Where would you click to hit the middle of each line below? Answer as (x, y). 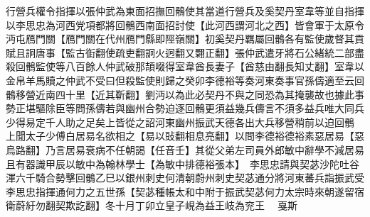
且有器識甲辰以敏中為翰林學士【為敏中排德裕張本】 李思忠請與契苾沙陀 (173, 163)
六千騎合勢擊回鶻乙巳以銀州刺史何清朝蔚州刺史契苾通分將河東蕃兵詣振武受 (190, 178)
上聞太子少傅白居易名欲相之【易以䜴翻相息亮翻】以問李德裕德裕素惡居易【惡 (185, 136)
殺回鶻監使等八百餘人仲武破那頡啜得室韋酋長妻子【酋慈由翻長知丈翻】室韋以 (185, 66)
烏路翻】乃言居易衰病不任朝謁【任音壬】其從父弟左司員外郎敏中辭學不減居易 (185, 149)
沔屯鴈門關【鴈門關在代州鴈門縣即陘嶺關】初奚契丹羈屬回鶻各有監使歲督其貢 (185, 39)
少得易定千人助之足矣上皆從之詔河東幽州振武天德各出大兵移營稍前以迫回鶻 (180, 122)
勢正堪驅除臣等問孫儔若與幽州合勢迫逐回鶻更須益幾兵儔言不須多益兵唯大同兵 (185, 108)
